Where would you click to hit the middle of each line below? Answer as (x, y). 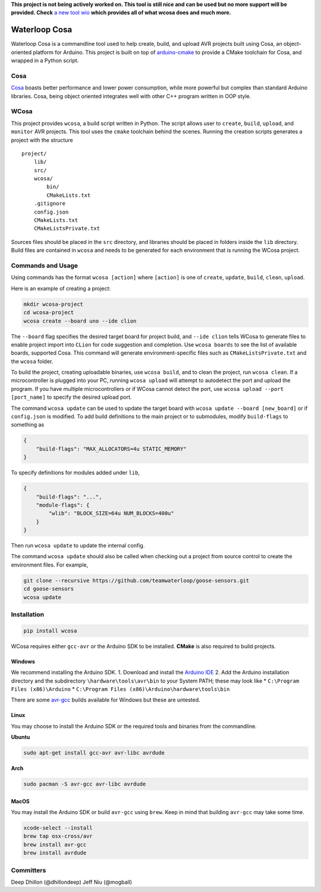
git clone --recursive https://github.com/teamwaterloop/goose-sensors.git (136, 580)
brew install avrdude (55, 853)
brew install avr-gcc (55, 844)
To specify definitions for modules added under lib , (75, 472)
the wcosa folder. (32, 361)
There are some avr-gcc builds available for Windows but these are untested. (106, 700)
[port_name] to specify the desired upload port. (71, 397)
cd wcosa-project (49, 313)
